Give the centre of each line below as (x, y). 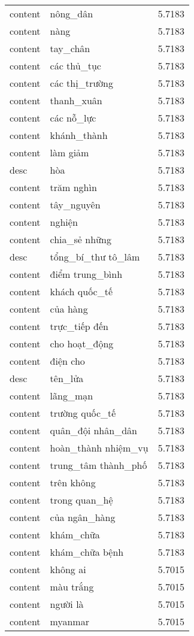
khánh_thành (79, 135)
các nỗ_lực (73, 118)
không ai (68, 569)
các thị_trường (81, 83)
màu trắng (72, 587)
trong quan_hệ (81, 500)
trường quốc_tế (83, 413)
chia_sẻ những (81, 239)
